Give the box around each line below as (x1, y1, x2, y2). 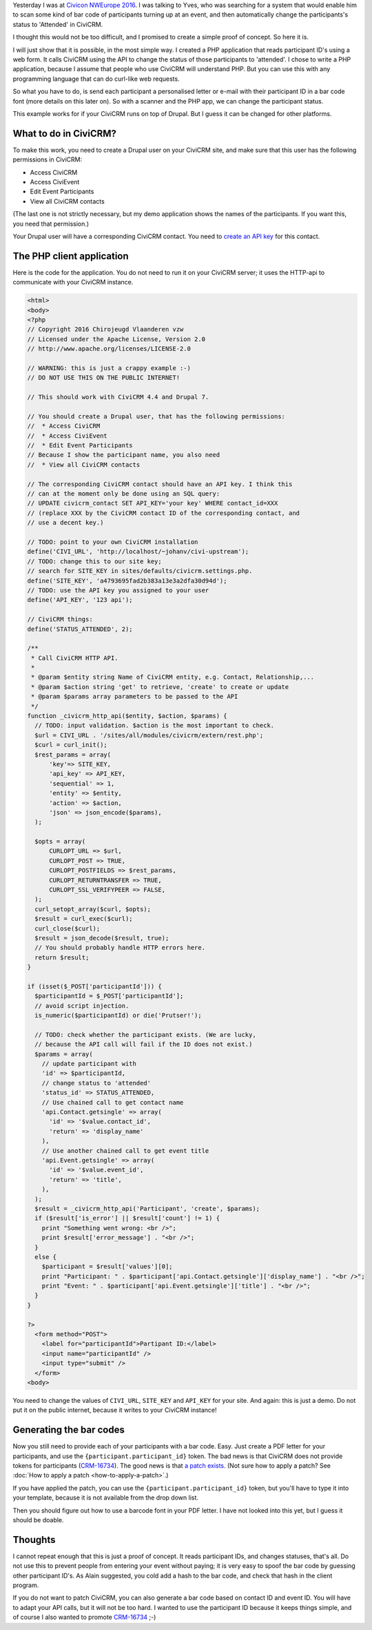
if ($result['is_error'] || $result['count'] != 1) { (34, 1214, 220, 1222)
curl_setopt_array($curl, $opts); (34, 905, 152, 913)
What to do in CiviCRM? (12, 128, 117, 139)
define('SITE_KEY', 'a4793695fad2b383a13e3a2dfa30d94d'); (27, 576, 227, 585)
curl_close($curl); (34, 924, 101, 932)
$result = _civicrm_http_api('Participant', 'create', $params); (34, 1205, 260, 1212)
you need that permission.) (12, 220, 90, 228)
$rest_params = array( (34, 750, 112, 759)
